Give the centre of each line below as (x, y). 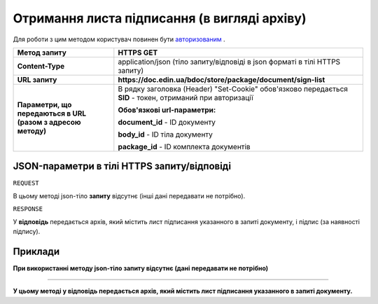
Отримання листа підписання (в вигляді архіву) (160, 18)
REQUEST (26, 183)
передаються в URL (52, 113)
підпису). (27, 232)
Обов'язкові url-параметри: (167, 110)
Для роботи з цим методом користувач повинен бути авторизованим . (119, 39)
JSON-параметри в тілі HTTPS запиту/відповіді (122, 166)
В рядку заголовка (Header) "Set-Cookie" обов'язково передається (233, 89)
